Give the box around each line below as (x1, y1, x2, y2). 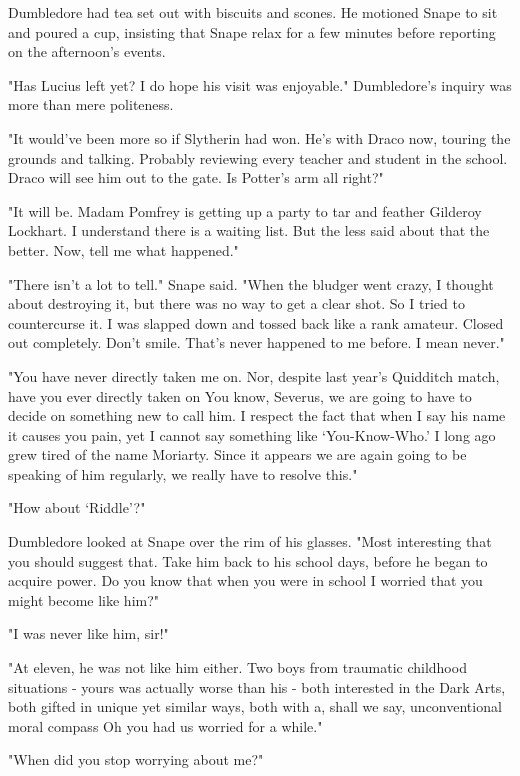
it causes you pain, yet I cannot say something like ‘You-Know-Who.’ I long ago (8, 424, 496, 445)
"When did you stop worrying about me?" (8, 749, 264, 770)
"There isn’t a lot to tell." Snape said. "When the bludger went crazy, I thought (8, 273, 494, 294)
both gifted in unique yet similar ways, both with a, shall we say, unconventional (8, 696, 502, 717)
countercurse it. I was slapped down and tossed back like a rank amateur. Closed (8, 312, 504, 333)
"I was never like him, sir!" (8, 623, 169, 644)
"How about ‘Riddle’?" (8, 497, 146, 518)
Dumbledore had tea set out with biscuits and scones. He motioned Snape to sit (8, 2, 498, 22)
